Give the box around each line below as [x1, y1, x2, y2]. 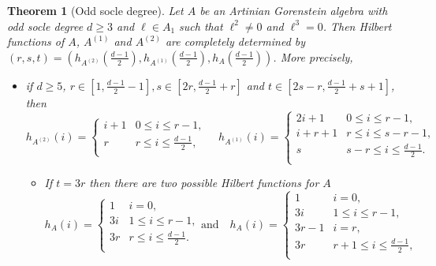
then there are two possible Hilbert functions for [89, 174, 319, 191]
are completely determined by [165, 33, 306, 50]
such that [179, 17, 223, 34]
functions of [7, 33, 65, 50]
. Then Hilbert [322, 17, 392, 34]
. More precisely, [273, 48, 353, 65]
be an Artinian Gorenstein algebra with [199, 2, 388, 18]
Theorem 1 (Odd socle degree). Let [7, 2, 184, 18]
